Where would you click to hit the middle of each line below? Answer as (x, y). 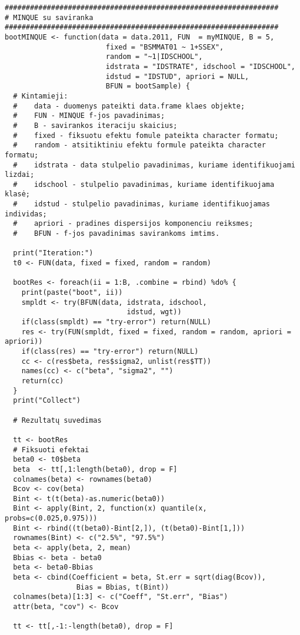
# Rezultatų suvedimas (57, 420)
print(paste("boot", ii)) (72, 293)
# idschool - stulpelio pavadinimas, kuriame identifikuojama (144, 184)
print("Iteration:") (53, 253)
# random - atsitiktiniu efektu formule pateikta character (139, 145)
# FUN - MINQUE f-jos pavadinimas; (89, 116)
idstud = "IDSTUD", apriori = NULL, (177, 76)
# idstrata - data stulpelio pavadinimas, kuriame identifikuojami (154, 165)
